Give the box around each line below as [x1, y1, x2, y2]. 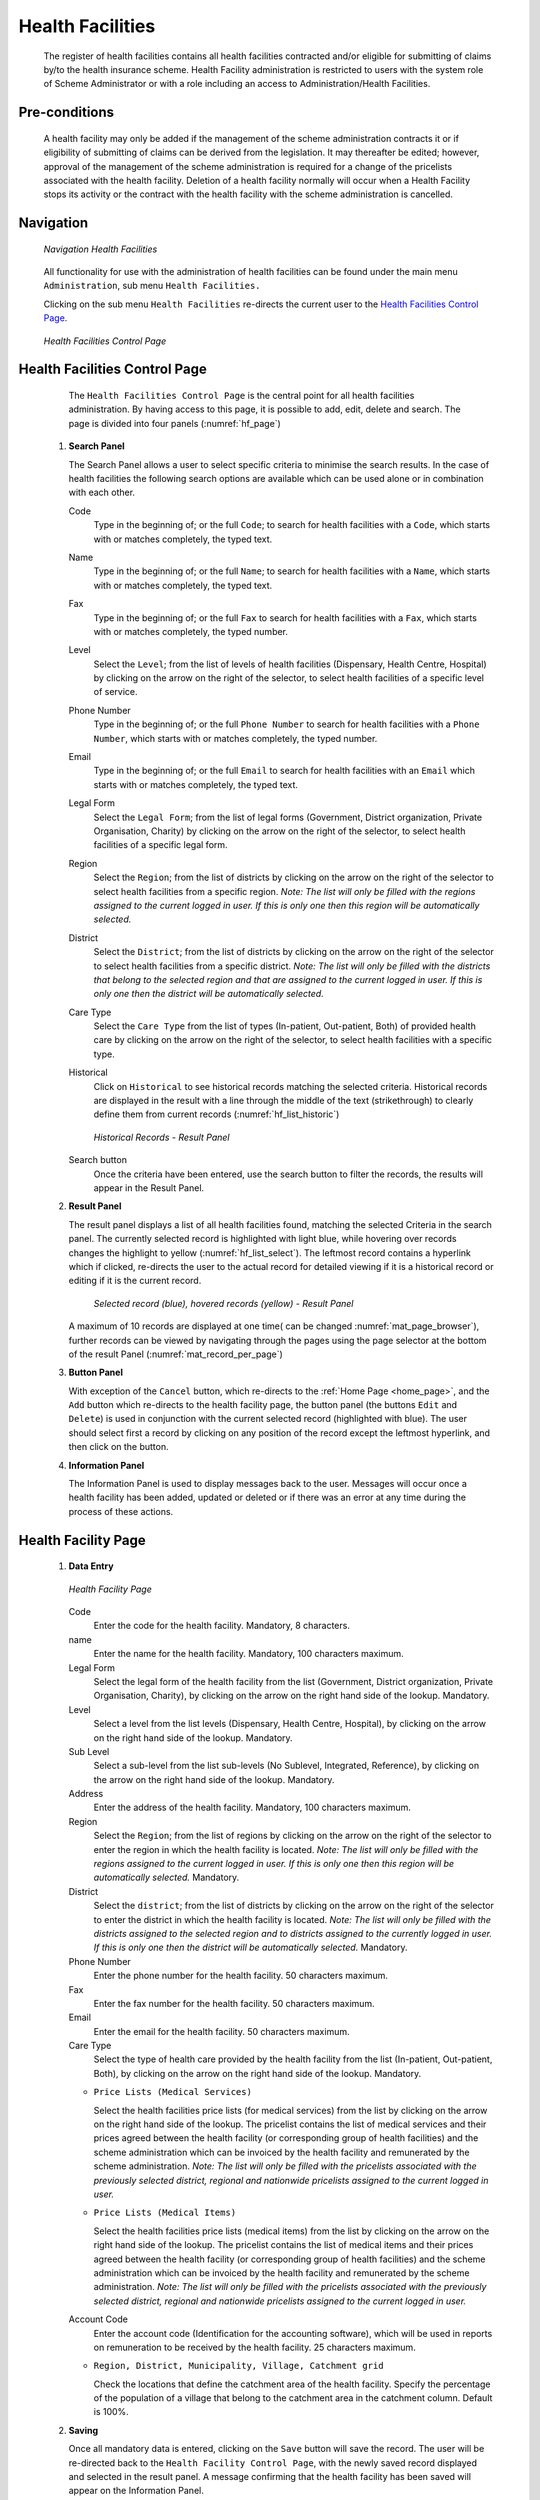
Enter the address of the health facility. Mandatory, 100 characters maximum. [93, 1801, 412, 1814]
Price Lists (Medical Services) [93, 2086, 252, 2098]
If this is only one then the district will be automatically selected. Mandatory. [93, 1941, 408, 1954]
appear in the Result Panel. [93, 1181, 205, 1194]
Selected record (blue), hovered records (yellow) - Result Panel [93, 1297, 354, 1309]
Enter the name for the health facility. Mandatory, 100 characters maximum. [93, 1648, 404, 1660]
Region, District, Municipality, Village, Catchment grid [93, 2360, 384, 2372]
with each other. [68, 486, 135, 499]
